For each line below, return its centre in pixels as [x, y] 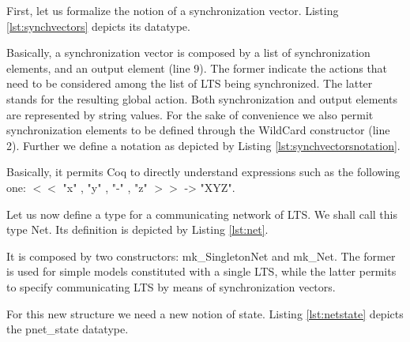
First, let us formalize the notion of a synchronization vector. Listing [173, 10]
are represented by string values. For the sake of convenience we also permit [190, 114]
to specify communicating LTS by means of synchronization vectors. [171, 286]
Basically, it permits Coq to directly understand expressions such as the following [203, 172]
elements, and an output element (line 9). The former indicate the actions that [197, 68]
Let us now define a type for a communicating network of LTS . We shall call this [202, 214]
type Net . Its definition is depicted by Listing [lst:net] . [137, 229]
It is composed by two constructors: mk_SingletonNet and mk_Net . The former [201, 256]
